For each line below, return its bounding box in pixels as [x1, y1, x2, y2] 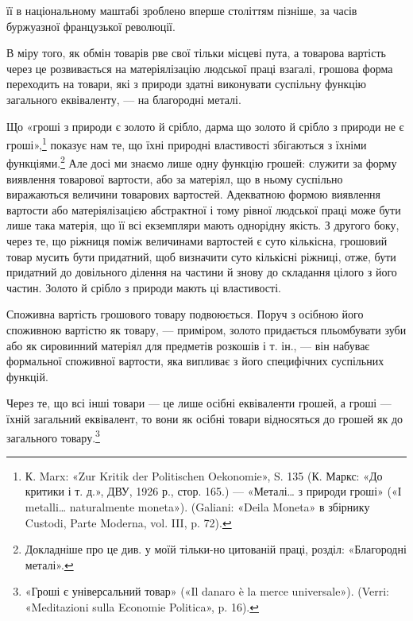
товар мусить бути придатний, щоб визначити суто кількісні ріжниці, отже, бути [6, 248, 396, 264]
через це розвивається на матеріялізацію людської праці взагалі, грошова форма [6, 60, 393, 76]
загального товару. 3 [6, 426, 100, 445]
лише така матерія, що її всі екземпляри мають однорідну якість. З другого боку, [6, 217, 399, 233]
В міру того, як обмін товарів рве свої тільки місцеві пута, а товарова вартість [6, 44, 386, 61]
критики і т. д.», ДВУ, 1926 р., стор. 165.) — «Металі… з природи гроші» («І [25, 483, 402, 499]
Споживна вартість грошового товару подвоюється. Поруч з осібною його [6, 306, 364, 322]
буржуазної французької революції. [6, 17, 176, 34]
